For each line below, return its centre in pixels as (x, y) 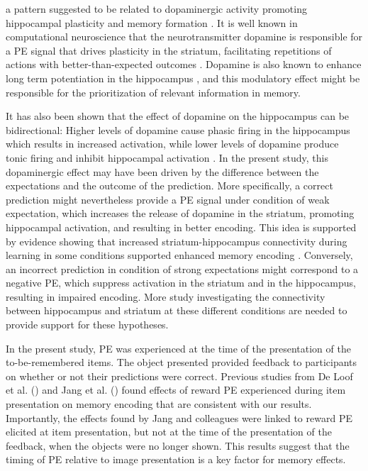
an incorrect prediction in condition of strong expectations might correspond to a (182, 268)
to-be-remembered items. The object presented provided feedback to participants (182, 362)
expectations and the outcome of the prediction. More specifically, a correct (169, 185)
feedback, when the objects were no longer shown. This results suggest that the (178, 445)
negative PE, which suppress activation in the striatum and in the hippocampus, (181, 283)
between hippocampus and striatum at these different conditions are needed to (177, 310)
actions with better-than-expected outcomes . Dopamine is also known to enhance (184, 64)
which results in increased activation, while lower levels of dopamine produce (172, 144)
